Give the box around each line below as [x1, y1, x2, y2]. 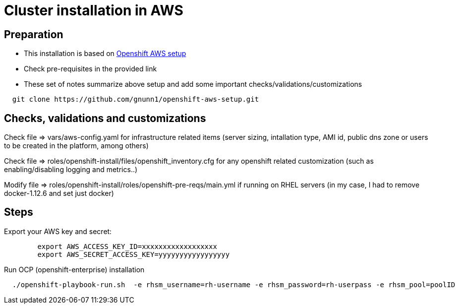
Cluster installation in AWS [4, 2, 183, 19]
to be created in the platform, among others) [4, 141, 149, 150]
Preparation [4, 28, 63, 41]
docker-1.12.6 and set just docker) [4, 189, 114, 198]
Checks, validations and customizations [4, 112, 206, 124]
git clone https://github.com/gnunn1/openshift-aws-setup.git [12, 95, 259, 104]
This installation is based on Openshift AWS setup [24, 49, 186, 58]
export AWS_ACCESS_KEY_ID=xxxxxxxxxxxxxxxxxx [37, 242, 217, 250]
